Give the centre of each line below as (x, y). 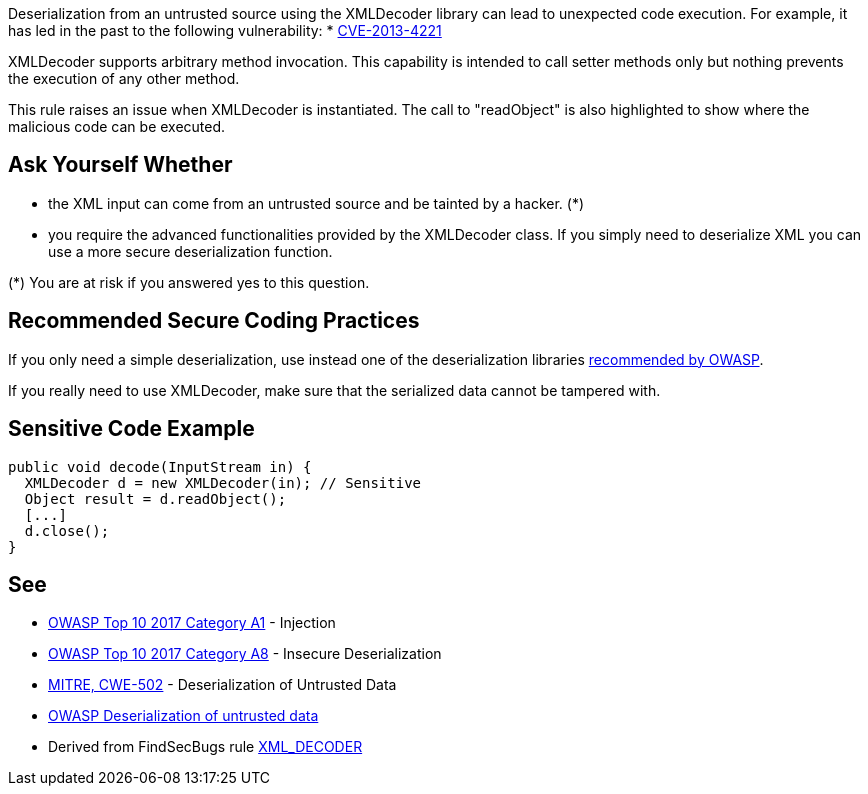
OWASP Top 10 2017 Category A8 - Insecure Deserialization (245, 654)
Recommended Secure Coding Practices (214, 321)
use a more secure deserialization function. (190, 251)
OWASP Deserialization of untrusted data (183, 716)
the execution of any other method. (124, 78)
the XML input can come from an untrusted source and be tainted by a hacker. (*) (316, 203)
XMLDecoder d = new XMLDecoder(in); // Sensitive (223, 482)
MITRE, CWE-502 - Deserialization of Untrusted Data (222, 685)
